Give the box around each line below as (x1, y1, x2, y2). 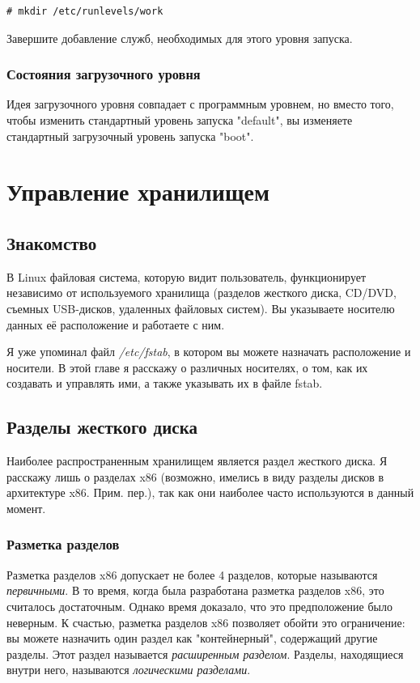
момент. (6, 499, 46, 516)
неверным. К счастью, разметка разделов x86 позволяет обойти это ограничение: (6, 613, 405, 630)
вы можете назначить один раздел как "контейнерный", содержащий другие (6, 630, 378, 647)
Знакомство (6, 230, 97, 255)
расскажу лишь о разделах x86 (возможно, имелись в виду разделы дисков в (6, 468, 384, 485)
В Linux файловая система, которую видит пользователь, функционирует (6, 268, 367, 285)
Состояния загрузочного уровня (6, 64, 201, 84)
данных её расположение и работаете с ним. (6, 316, 225, 333)
